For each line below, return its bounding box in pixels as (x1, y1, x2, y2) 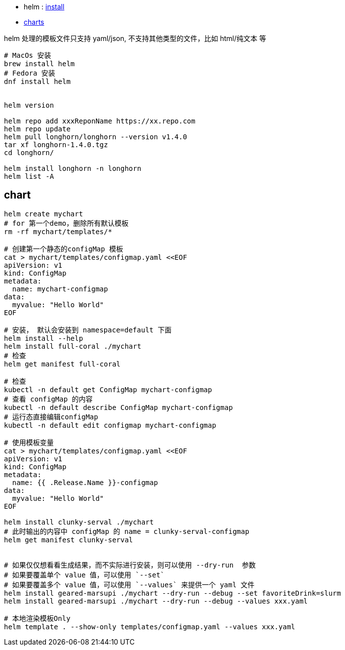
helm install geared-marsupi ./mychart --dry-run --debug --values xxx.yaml (4, 597, 308, 605)
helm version (4, 101, 54, 109)
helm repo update (4, 125, 71, 133)
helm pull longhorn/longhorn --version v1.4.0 (4, 133, 187, 141)
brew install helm (4, 60, 75, 68)
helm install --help (4, 334, 83, 342)
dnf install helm (4, 78, 71, 85)
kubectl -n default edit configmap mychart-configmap (4, 421, 216, 429)
